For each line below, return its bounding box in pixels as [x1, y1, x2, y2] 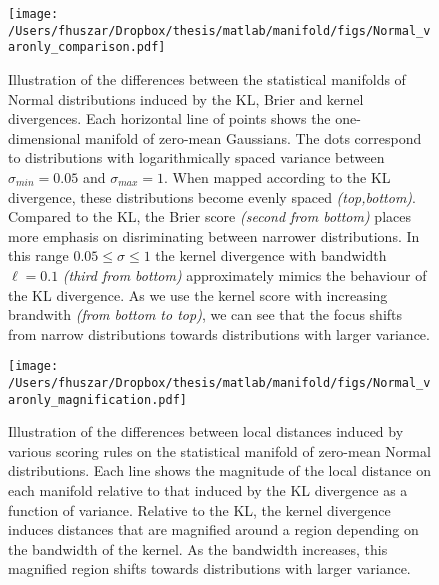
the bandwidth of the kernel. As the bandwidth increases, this [8, 538, 388, 559]
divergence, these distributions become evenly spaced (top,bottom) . [8, 186, 416, 207]
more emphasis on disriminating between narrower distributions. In [8, 225, 420, 246]
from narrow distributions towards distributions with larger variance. [8, 323, 430, 344]
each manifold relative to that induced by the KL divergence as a [8, 480, 408, 501]
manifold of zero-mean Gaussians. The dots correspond [85, 127, 422, 148]
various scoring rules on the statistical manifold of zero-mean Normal [8, 440, 431, 461]
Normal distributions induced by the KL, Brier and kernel [8, 88, 364, 109]
